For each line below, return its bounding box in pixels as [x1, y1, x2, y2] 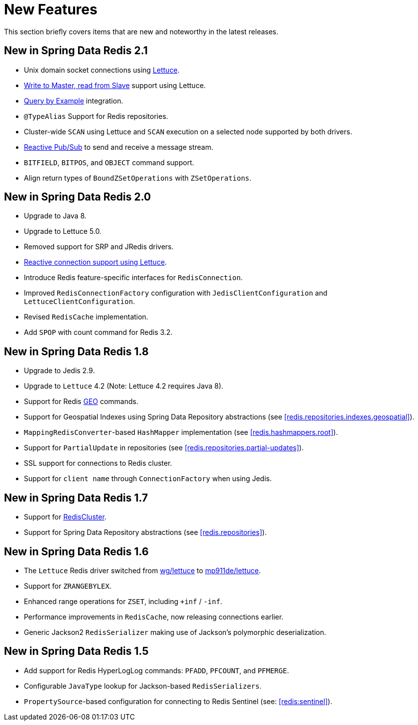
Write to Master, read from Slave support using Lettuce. [24, 81, 206, 90]
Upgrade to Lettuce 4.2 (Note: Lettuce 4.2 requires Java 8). [24, 382, 223, 391]
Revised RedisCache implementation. [24, 312, 148, 321]
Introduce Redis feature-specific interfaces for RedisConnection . [24, 273, 243, 282]
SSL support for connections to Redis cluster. [24, 459, 172, 468]
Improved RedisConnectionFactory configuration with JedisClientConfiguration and [24, 289, 327, 298]
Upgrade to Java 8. [24, 211, 87, 220]
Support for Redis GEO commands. [24, 397, 139, 406]
